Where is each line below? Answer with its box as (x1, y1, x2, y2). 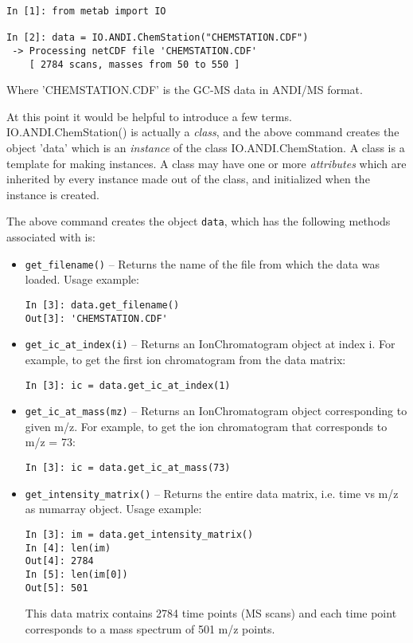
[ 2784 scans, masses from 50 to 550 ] (29, 58, 240, 70)
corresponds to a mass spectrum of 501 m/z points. (25, 620, 275, 637)
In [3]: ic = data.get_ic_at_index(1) (25, 379, 231, 391)
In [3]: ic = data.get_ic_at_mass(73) (25, 462, 231, 473)
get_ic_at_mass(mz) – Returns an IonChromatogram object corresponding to (25, 402, 407, 419)
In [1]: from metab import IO (6, 6, 166, 17)
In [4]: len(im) (25, 542, 111, 554)
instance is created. (6, 186, 99, 202)
